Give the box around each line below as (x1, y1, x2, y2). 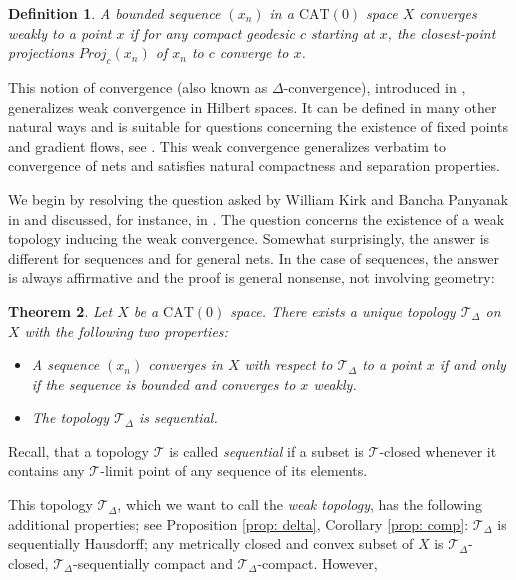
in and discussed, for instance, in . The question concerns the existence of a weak (8, 208, 505, 229)
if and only (439, 354, 506, 375)
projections (8, 42, 74, 63)
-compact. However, (257, 552, 378, 573)
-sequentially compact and (73, 552, 233, 573)
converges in (148, 354, 223, 375)
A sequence (31, 354, 100, 375)
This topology (8, 494, 93, 515)
